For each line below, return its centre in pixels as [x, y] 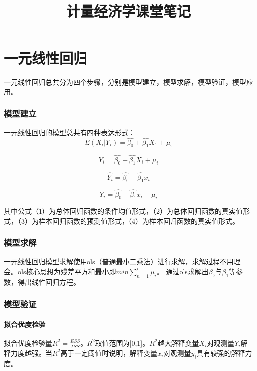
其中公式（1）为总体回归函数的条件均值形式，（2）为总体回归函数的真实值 [123, 211]
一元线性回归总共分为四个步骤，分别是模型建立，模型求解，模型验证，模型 [125, 82]
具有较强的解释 [221, 352]
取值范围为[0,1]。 [122, 343]
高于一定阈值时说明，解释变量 [109, 352]
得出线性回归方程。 [49, 282]
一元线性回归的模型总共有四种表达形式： [70, 132]
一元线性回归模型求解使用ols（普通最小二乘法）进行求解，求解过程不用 [119, 261]
